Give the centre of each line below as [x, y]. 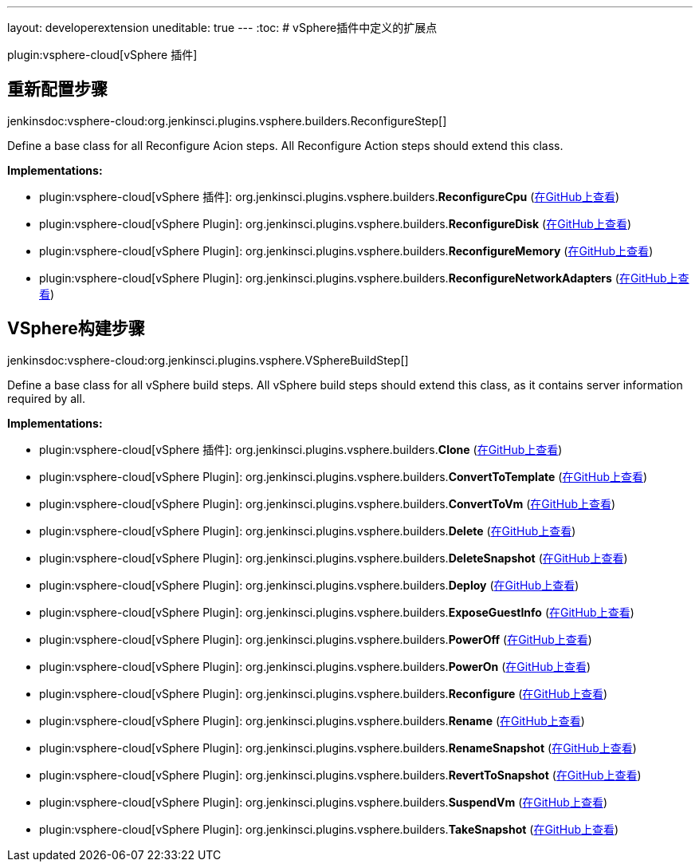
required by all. [46, 398]
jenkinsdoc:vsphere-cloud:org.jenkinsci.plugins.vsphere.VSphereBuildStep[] [208, 360]
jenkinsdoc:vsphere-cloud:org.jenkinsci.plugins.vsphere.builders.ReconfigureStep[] [227, 120]
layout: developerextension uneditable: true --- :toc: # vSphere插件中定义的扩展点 [222, 28]
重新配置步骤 [57, 89]
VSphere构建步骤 [76, 329]
